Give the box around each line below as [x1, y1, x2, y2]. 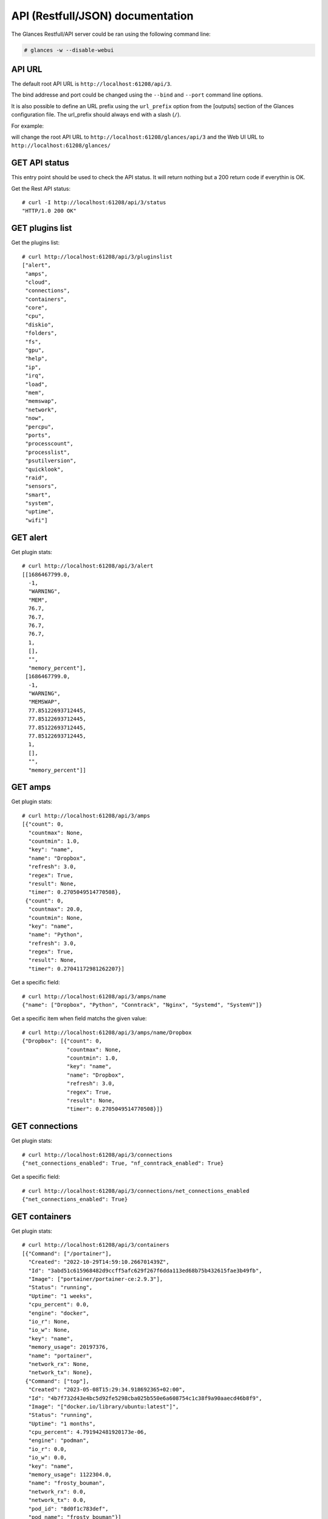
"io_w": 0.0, [28, 1454, 67, 1461]
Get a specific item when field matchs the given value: [11, 1015, 147, 1022]
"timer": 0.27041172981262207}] [28, 965, 125, 972]
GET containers [11, 1212, 72, 1221]
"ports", [25, 431, 51, 439]
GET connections [11, 1121, 78, 1131]
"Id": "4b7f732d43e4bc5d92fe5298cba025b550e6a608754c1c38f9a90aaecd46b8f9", [28, 1394, 262, 1402]
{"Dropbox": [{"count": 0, [22, 1038, 103, 1044]
